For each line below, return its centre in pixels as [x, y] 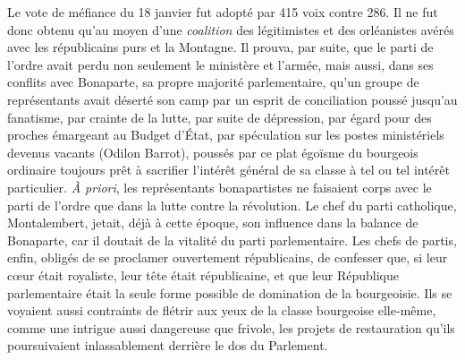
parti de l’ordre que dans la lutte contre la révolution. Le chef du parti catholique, [232, 205]
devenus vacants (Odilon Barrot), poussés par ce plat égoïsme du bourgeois [213, 152]
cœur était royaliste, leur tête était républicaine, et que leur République [203, 274]
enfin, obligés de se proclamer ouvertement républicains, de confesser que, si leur [228, 257]
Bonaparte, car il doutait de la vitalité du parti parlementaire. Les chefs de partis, [232, 240]
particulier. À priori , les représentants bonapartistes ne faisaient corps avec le [220, 187]
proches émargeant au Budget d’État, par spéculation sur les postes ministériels [226, 135]
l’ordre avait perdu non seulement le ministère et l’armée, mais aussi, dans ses [220, 64]
